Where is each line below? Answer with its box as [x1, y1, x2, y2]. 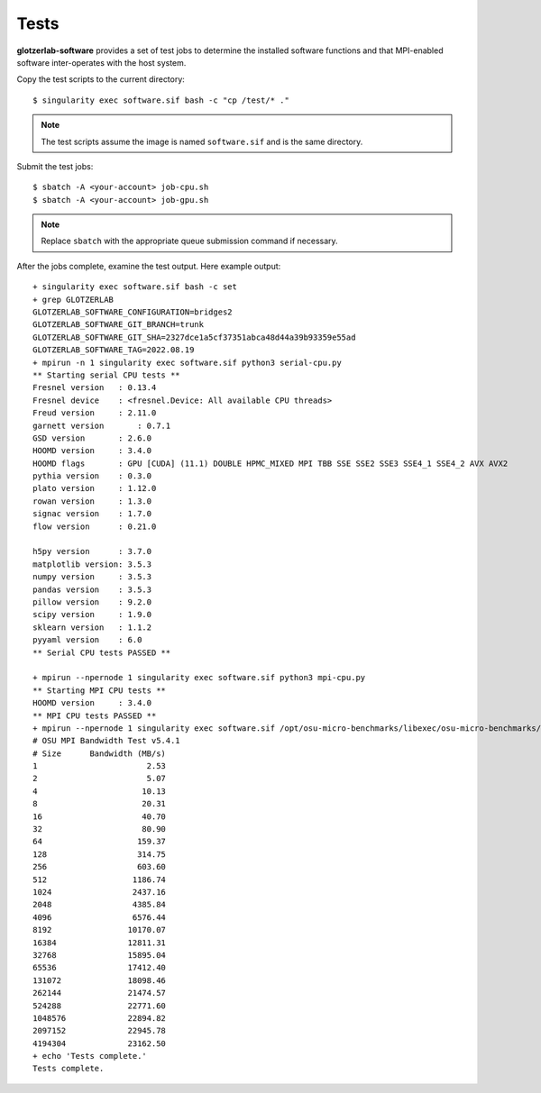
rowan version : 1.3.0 [32, 496, 152, 506]
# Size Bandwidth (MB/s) [32, 748, 167, 759]
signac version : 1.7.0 [32, 509, 152, 519]
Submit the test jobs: [16, 160, 94, 171]
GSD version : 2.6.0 [32, 433, 152, 443]
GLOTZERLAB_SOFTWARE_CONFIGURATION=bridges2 [32, 307, 234, 317]
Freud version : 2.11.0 [32, 408, 157, 418]
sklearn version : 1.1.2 [32, 622, 152, 633]
